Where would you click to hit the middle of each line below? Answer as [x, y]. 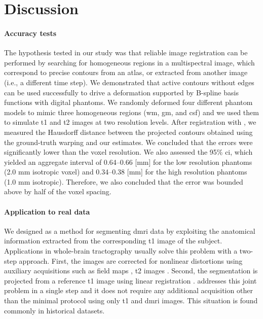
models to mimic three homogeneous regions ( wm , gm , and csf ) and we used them [131, 112]
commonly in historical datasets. [54, 310]
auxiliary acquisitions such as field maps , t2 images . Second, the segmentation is [131, 271]
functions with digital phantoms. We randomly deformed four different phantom [128, 102]
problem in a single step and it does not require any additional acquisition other [128, 290]
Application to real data [47, 211]
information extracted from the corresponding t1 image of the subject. [113, 241]
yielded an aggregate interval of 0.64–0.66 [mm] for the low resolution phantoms [128, 162]
